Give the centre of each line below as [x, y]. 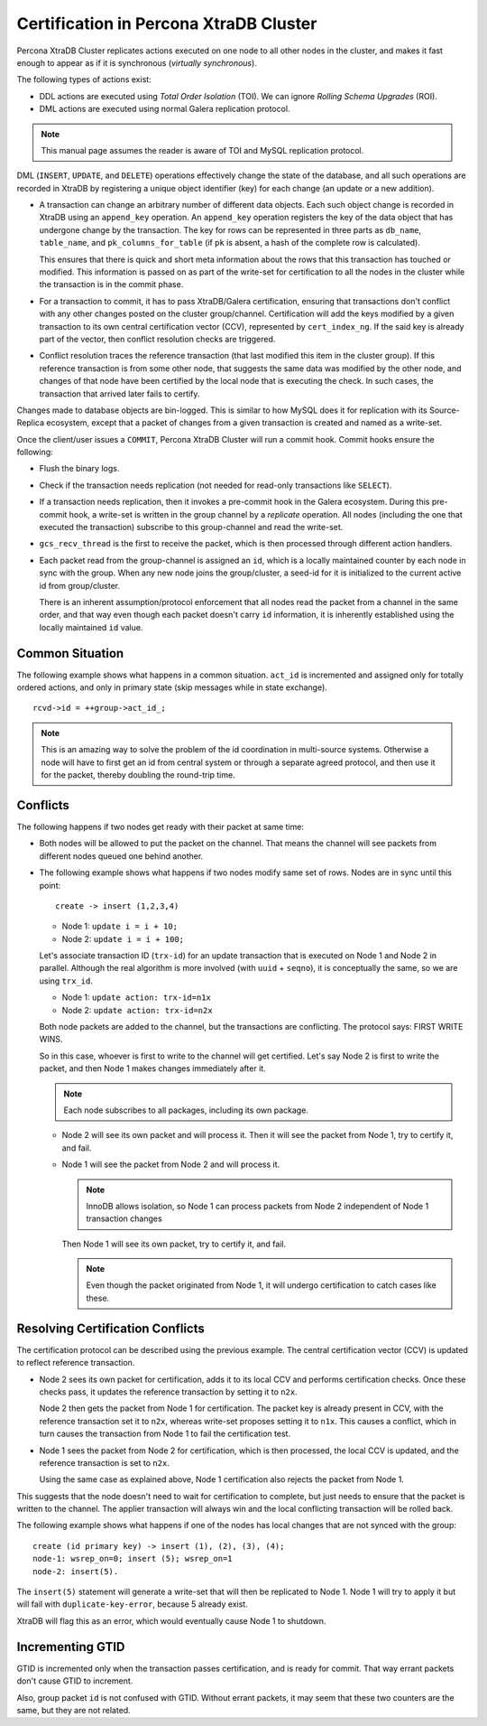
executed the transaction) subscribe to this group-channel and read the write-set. [191, 527]
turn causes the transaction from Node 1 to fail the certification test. [165, 1434]
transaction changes [124, 1218]
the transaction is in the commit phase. [111, 285]
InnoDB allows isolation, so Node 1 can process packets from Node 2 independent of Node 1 [257, 1206]
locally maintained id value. [91, 627]
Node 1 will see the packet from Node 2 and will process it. [171, 1164]
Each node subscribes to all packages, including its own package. [186, 1110]
